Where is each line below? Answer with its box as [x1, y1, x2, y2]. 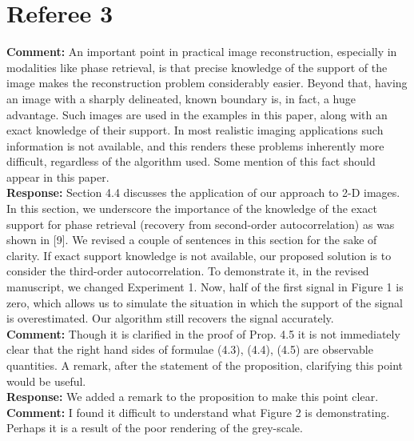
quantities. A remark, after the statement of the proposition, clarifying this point [6, 357, 403, 373]
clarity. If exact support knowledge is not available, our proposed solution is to [6, 247, 392, 263]
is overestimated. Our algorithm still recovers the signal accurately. [6, 310, 334, 327]
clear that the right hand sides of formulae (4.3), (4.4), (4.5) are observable [6, 341, 373, 358]
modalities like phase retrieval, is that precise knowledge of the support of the [6, 58, 388, 75]
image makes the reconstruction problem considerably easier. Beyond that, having [6, 74, 408, 91]
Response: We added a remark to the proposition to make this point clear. [6, 388, 379, 405]
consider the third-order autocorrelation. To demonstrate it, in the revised [6, 263, 369, 279]
